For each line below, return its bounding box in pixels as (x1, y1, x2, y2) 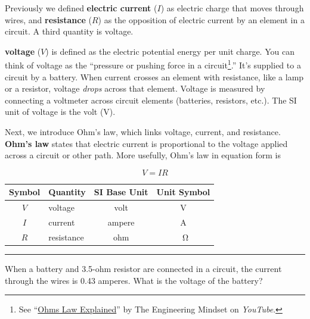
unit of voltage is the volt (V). (5, 105, 116, 118)
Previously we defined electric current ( (5, 2, 157, 14)
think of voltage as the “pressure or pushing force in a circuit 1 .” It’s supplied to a (5, 57, 301, 71)
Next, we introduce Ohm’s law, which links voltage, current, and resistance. (5, 126, 281, 137)
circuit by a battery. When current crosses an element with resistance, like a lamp (5, 70, 304, 83)
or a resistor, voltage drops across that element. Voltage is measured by (5, 82, 265, 95)
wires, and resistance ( (5, 13, 92, 26)
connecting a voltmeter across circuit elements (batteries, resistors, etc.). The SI (5, 93, 297, 106)
